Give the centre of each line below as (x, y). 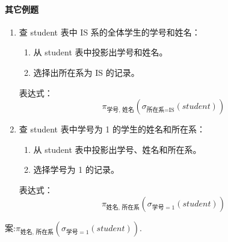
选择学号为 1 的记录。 (76, 169)
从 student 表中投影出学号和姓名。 (100, 52)
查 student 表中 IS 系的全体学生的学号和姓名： (109, 32)
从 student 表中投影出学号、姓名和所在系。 (117, 149)
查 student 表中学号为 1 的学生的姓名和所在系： (112, 129)
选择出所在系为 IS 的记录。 (86, 72)
